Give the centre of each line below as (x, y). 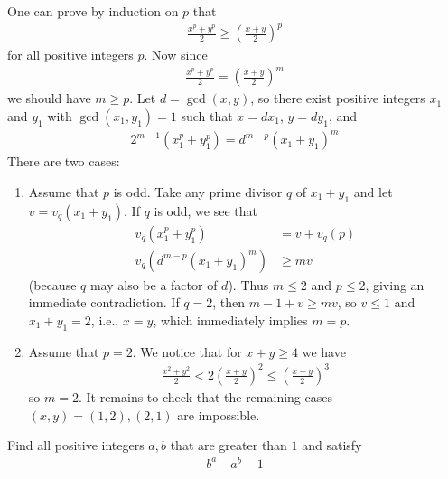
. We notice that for (187, 351)
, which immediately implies (230, 320)
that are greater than (229, 445)
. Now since (176, 55)
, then (229, 302)
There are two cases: (64, 161)
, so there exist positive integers (338, 98)
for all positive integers (70, 55)
